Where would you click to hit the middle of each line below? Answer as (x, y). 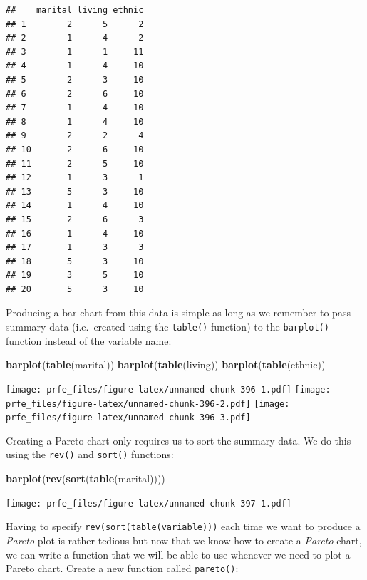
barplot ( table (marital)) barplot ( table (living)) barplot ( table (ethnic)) (166, 364)
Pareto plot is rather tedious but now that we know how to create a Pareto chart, (184, 540)
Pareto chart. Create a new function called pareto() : (122, 568)
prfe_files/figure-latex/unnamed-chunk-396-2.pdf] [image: (148, 404)
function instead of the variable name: (89, 340)
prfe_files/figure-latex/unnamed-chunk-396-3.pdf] (128, 418)
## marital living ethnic (75, 10)
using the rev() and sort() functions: (90, 454)
